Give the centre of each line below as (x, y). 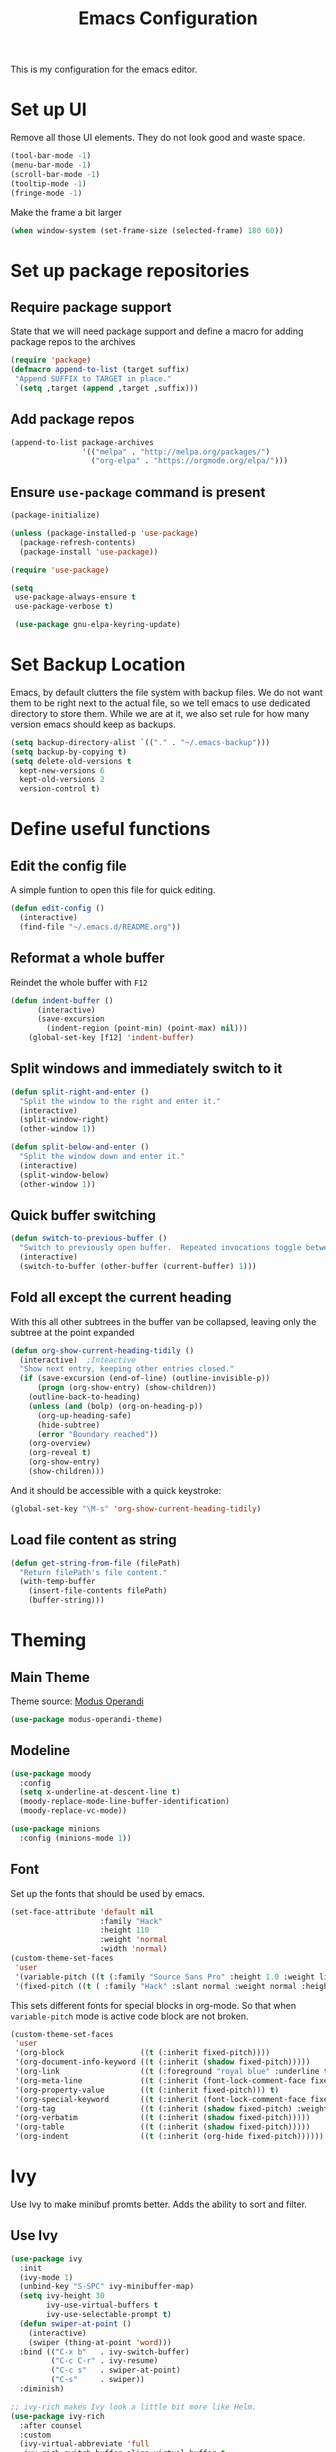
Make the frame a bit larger (66, 212)
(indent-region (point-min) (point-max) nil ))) (147, 1028)
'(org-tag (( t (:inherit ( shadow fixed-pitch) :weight (171, 2108)
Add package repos (72, 419)
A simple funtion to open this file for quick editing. (113, 890)
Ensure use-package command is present (138, 492)
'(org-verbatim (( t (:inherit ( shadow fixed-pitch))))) (162, 2118)
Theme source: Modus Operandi (77, 1701)
